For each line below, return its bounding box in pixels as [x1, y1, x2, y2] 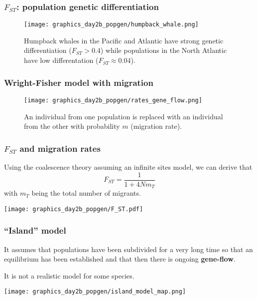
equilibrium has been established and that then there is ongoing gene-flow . [4, 254, 236, 264]
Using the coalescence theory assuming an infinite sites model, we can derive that [4, 161, 253, 172]
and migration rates [19, 142, 101, 154]
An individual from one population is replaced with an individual [24, 111, 223, 121]
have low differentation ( [24, 55, 99, 65]
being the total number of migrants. [31, 188, 141, 198]
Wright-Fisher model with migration [4, 76, 153, 88]
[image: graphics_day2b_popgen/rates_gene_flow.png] [24, 96, 202, 104]
